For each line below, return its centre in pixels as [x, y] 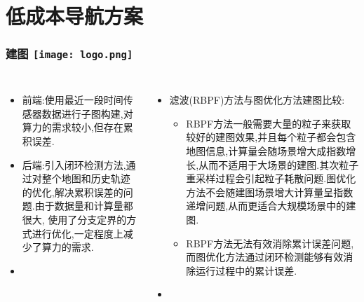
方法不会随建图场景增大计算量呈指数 [270, 192]
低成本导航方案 [75, 16]
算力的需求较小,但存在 [73, 127]
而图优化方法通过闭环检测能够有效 [265, 257]
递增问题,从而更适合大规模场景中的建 [271, 206]
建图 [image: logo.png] [69, 54]
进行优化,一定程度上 [77, 233]
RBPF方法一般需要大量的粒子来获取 [269, 123]
